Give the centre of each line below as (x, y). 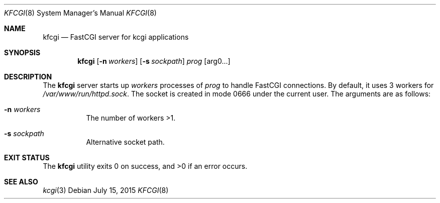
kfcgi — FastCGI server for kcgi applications (116, 37)
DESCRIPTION (28, 77)
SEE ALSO (21, 182)
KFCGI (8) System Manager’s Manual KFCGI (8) (80, 13)
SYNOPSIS (22, 53)
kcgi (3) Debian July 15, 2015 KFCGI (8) (106, 190)
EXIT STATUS (27, 158)
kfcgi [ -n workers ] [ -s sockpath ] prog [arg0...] (154, 61)
